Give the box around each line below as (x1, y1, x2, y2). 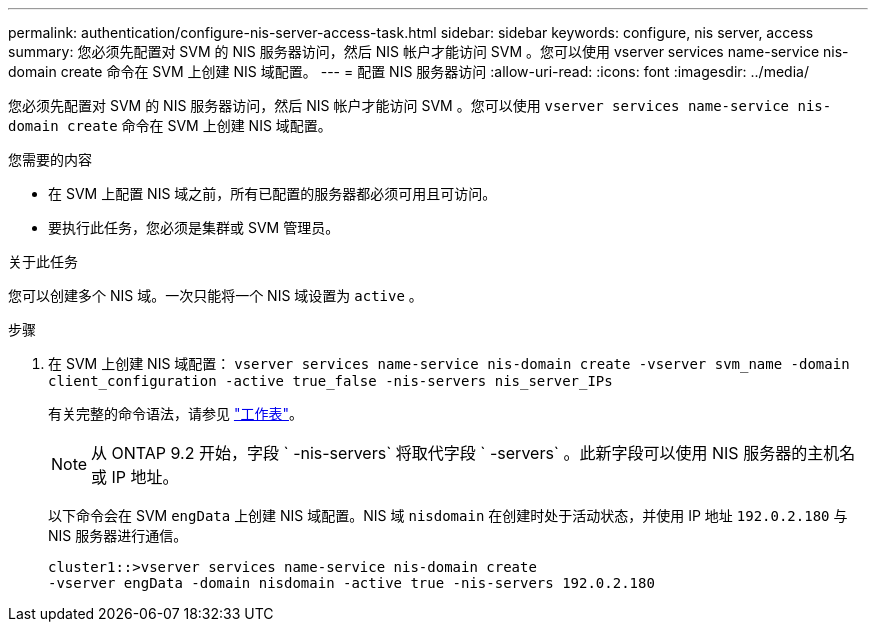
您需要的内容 (8, 151, 92, 168)
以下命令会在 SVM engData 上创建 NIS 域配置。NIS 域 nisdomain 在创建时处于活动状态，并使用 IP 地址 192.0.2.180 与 (48, 507, 848, 524)
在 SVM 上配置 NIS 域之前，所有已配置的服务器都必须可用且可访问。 (48, 185, 497, 202)
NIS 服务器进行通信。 (48, 527, 188, 544)
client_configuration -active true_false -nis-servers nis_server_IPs (48, 373, 613, 389)
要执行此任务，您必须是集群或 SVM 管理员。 (48, 219, 340, 236)
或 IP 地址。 (91, 467, 179, 487)
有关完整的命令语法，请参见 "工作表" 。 (48, 405, 303, 422)
